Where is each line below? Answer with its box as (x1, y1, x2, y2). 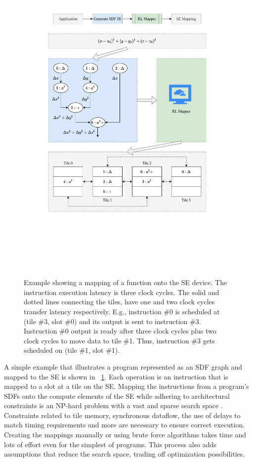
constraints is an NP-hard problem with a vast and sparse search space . (4, 400, 223, 411)
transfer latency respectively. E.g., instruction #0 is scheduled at (24, 306, 220, 316)
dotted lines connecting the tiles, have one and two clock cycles (24, 296, 215, 307)
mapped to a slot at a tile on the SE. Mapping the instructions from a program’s (4, 381, 249, 391)
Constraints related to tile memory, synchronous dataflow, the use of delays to (4, 410, 241, 420)
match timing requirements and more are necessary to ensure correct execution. (4, 420, 245, 430)
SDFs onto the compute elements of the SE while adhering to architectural (4, 390, 230, 401)
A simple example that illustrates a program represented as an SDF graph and (4, 361, 243, 372)
